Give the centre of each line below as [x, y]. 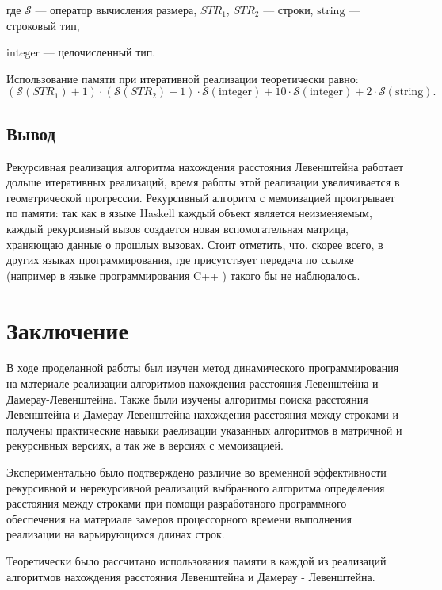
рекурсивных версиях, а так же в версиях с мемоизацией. [145, 445]
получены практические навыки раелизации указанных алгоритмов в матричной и [204, 429]
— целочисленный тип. [99, 52]
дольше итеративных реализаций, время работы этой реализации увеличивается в [203, 182]
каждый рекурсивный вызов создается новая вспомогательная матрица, [177, 228]
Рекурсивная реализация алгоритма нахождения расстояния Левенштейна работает [205, 166]
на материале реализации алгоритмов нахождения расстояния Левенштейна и [192, 383]
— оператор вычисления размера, [116, 10]
